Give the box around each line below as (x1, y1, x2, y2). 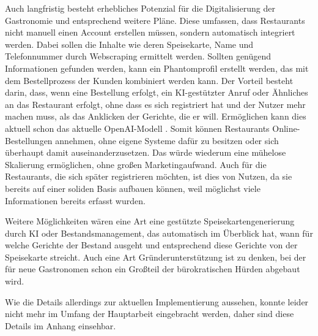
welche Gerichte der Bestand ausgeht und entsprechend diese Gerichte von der (5, 239, 298, 251)
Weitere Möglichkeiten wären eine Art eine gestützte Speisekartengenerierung (5, 215, 295, 227)
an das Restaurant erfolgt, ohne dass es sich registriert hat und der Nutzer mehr (5, 97, 306, 110)
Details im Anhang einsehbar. (5, 319, 116, 332)
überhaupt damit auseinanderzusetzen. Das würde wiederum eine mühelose (5, 146, 286, 159)
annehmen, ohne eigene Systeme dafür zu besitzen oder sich (55, 134, 279, 147)
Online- (272, 121, 300, 134)
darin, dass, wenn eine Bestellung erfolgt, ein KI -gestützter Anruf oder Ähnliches (5, 86, 308, 99)
